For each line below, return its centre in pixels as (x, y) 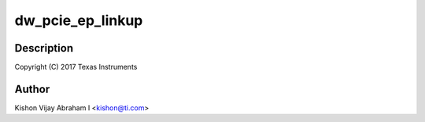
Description (44, 48)
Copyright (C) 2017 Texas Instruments (76, 67)
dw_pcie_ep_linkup (79, 20)
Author (32, 89)
